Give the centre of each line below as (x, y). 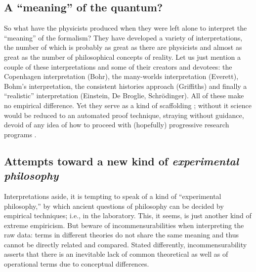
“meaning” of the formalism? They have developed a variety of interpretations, (123, 37)
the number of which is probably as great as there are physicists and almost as (123, 47)
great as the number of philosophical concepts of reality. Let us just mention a (123, 57)
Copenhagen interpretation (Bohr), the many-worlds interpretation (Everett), (121, 76)
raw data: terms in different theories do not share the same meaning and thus (121, 235)
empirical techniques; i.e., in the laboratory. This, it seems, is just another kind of (128, 215)
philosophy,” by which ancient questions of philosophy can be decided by (114, 206)
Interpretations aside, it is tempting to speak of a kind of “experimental (113, 196)
